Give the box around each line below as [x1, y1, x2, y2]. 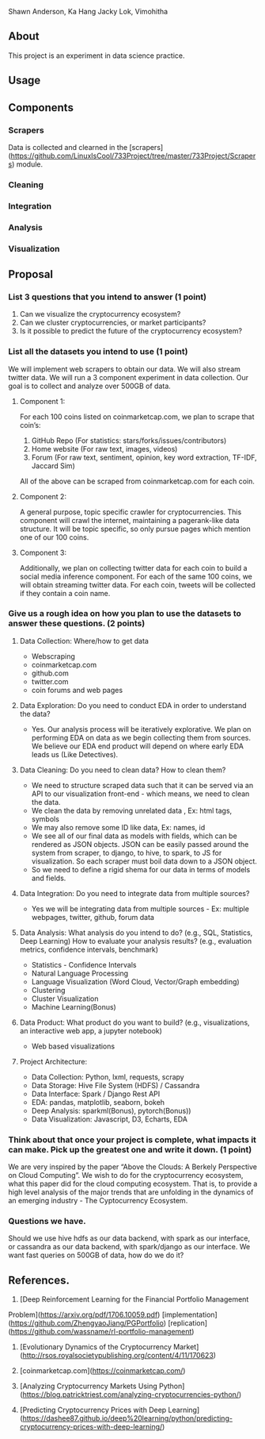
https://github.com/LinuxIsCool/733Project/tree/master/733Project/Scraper [10, 151, 256, 160]
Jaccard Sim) [31, 460, 75, 471]
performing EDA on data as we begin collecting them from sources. [31, 733, 252, 742]
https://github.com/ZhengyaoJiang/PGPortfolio [10, 1318, 164, 1328]
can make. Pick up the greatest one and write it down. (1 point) [8, 1144, 252, 1155]
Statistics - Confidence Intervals [31, 960, 137, 969]
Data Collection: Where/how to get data [19, 636, 149, 645]
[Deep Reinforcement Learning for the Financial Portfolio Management [19, 1295, 249, 1304]
